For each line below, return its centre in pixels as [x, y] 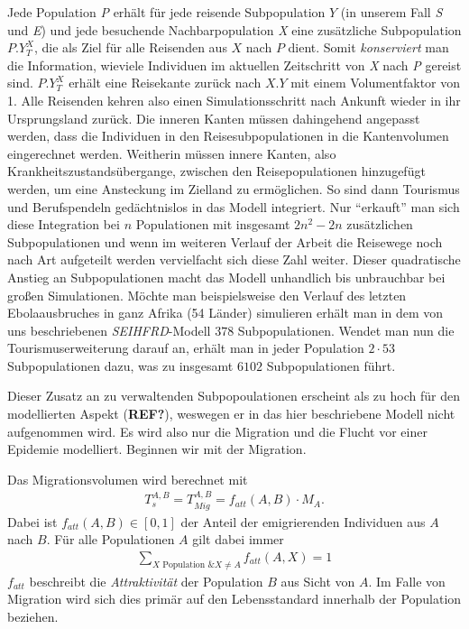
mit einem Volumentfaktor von [376, 83]
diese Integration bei [64, 224]
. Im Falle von [407, 581]
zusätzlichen [380, 224]
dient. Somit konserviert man [368, 47]
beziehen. [33, 616]
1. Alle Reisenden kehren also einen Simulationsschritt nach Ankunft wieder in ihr [234, 100]
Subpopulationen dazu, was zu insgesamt [120, 365]
